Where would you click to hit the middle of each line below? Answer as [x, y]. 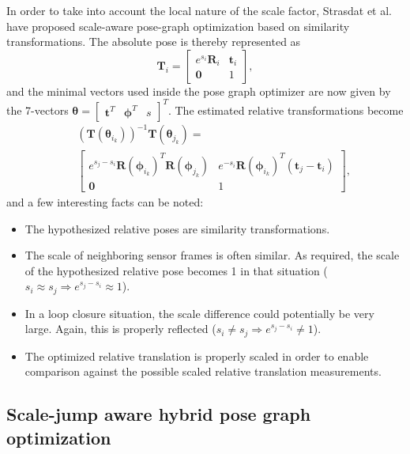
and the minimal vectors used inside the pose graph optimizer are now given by [199, 91]
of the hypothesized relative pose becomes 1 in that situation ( [176, 270]
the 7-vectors [38, 110]
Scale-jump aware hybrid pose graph [159, 414]
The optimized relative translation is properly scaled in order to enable [197, 356]
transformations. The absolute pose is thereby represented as [154, 42]
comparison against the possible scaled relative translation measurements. [203, 371]
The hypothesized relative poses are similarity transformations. [177, 228]
